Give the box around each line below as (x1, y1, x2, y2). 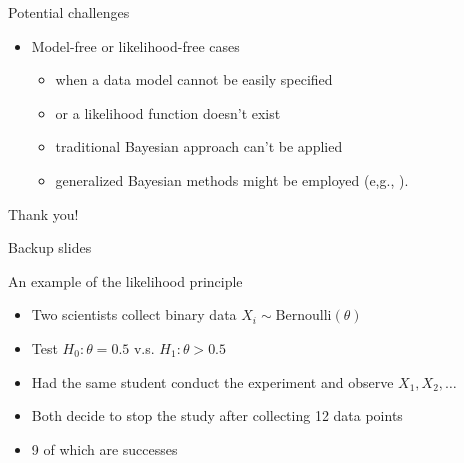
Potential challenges (8, 2, 130, 22)
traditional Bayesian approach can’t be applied (55, 136, 343, 157)
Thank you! (8, 203, 79, 224)
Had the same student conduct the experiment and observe (31, 371, 394, 392)
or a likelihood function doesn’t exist (55, 102, 281, 123)
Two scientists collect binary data (31, 304, 237, 325)
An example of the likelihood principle (8, 270, 243, 291)
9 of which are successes (31, 438, 178, 459)
